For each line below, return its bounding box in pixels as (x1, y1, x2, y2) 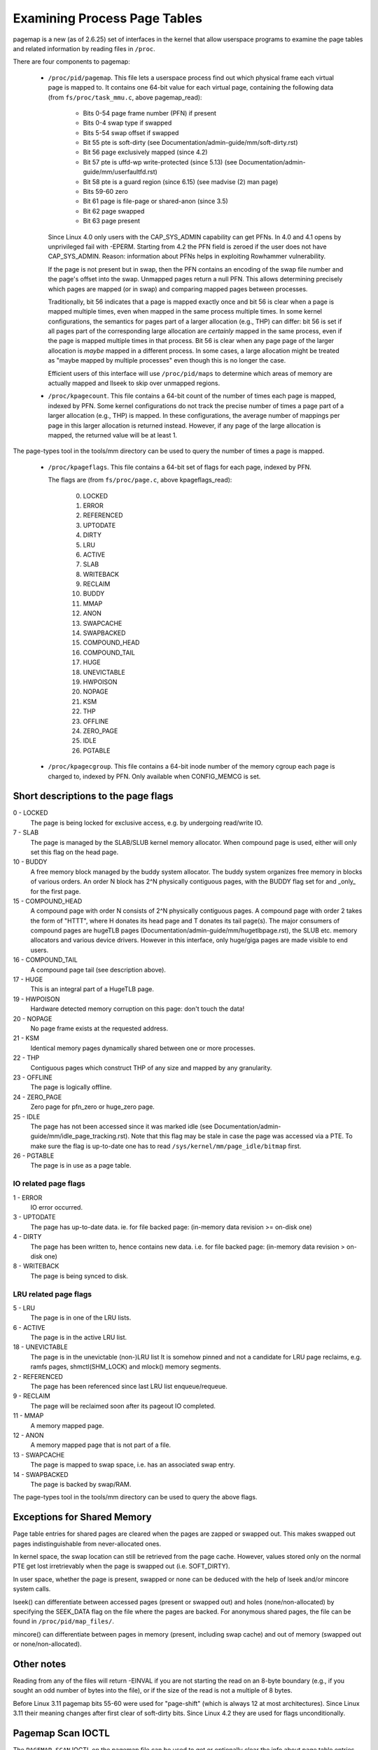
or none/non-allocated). (13, 1640, 82, 1648)
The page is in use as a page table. (30, 1161, 132, 1170)
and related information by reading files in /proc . (13, 44, 155, 52)
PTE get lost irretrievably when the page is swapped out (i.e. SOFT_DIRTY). (13, 1562, 230, 1571)
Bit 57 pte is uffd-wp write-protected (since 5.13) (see (83, 157, 237, 166)
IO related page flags (13, 1179, 85, 1189)
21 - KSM (13, 1034, 40, 1042)
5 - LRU (13, 1303, 35, 1312)
